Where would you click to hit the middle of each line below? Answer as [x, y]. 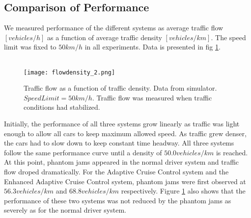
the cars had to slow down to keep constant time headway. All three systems [119, 143]
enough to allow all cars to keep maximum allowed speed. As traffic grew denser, [125, 133]
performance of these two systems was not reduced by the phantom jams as [118, 200]
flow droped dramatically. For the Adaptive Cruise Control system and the [116, 171]
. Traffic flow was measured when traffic [152, 97]
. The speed [228, 37]
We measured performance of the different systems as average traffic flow [114, 28]
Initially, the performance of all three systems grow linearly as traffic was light [122, 124]
